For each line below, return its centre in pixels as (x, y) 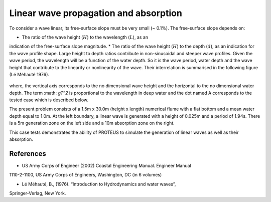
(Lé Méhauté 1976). (29, 74)
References (28, 154)
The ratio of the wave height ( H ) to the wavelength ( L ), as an (85, 37)
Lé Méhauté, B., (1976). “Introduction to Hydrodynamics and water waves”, (99, 184)
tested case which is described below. (49, 100)
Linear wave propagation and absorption (96, 13)
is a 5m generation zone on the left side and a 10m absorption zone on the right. (92, 123)
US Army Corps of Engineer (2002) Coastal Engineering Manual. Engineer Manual (106, 165)
